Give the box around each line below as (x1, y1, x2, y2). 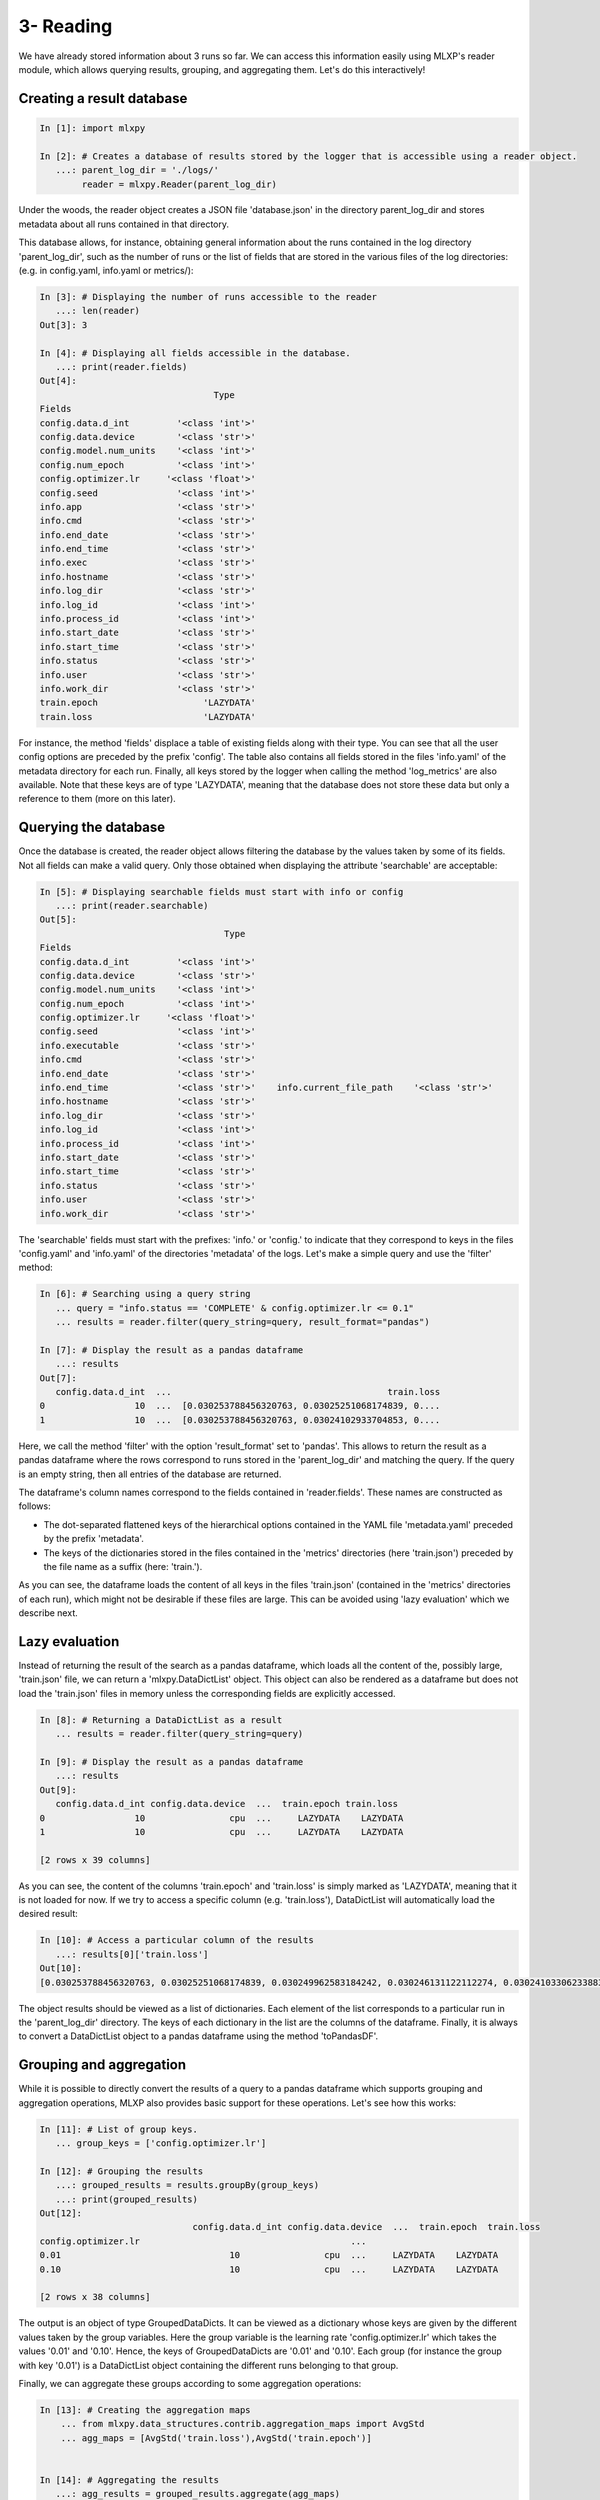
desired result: (18, 1908, 79, 1920)
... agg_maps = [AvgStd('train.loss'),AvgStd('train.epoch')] (60, 2432, 372, 2444)
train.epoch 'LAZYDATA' (39, 697, 257, 709)
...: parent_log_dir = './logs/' (55, 165, 220, 176)
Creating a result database (18, 90, 188, 107)
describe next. (18, 1607, 79, 1619)
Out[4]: (39, 375, 77, 387)
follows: (18, 1500, 51, 1512)
